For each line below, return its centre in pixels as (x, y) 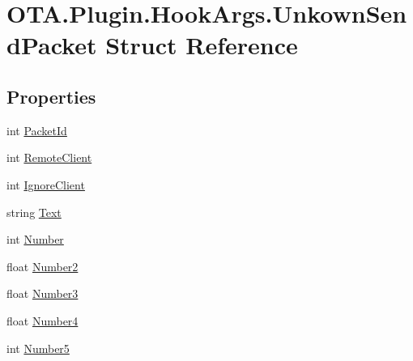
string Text (34, 212)
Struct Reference (202, 45)
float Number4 (43, 320)
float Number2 (43, 266)
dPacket (52, 45)
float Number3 (43, 293)
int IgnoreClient (46, 184)
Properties (51, 96)
